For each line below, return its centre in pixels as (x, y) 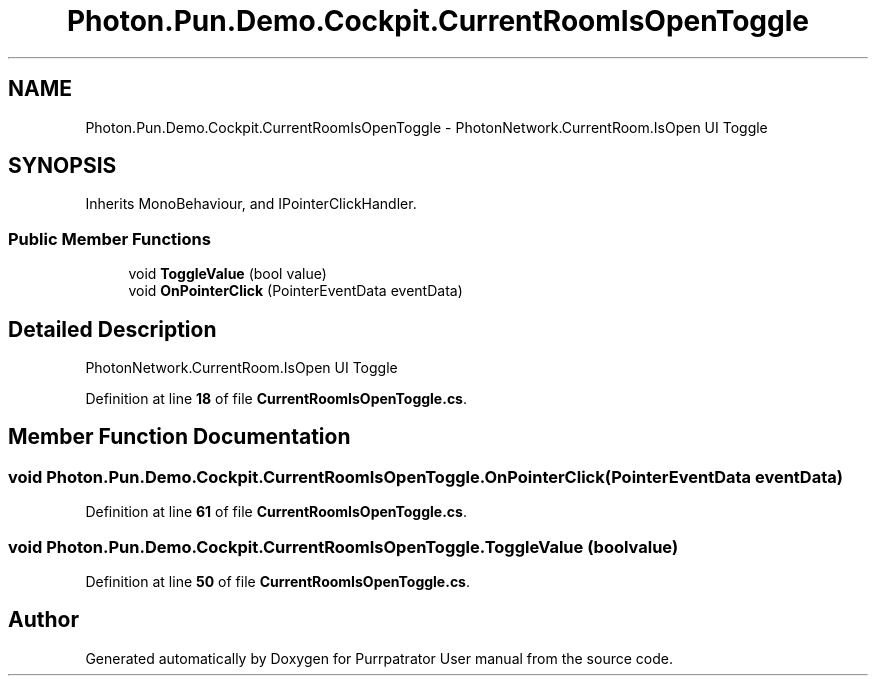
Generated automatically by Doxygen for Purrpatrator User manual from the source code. (379, 658)
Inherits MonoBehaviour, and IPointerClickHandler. (251, 204)
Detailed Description (112, 329)
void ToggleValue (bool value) (227, 274)
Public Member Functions (109, 238)
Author (43, 620)
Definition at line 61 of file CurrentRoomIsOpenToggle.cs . (276, 512)
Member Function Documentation (179, 437)
